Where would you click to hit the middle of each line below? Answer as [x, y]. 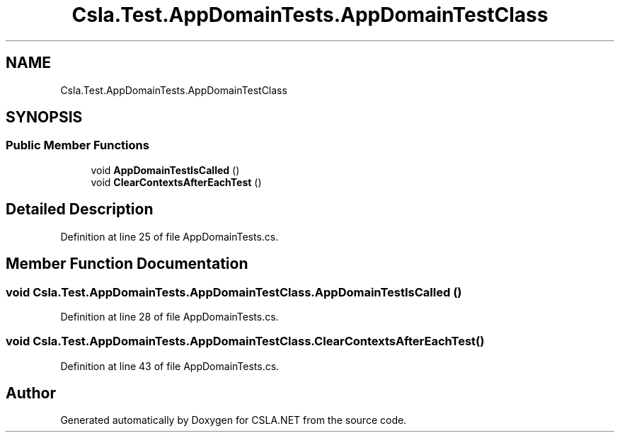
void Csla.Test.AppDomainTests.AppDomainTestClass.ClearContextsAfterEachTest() [245, 341]
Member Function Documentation [127, 264]
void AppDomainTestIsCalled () [165, 170]
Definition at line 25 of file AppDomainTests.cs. [170, 236]
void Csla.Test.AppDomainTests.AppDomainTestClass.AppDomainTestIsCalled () [234, 292]
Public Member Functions [77, 145]
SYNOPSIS [44, 117]
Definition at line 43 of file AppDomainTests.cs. [170, 366]
